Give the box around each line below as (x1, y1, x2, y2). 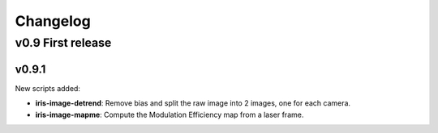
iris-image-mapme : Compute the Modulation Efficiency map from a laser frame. (35, 110, 304, 119)
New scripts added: (15, 83, 81, 93)
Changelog (15, 12, 91, 30)
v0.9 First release (15, 35, 112, 50)
